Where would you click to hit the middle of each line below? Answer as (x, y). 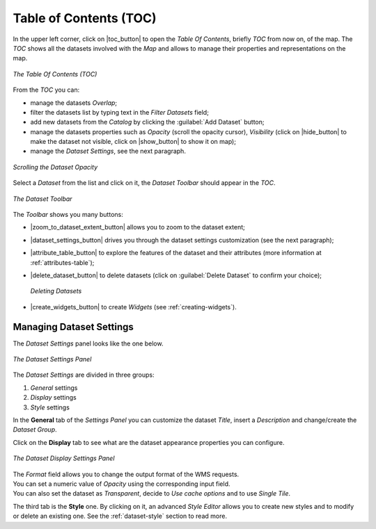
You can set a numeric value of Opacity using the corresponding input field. (122, 484)
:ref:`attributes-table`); (62, 262)
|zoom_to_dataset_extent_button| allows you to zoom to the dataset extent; (138, 227)
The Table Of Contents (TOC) (55, 74)
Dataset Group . (35, 430)
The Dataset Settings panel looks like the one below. (88, 343)
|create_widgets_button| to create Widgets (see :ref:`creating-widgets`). (133, 307)
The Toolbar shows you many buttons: (68, 215)
